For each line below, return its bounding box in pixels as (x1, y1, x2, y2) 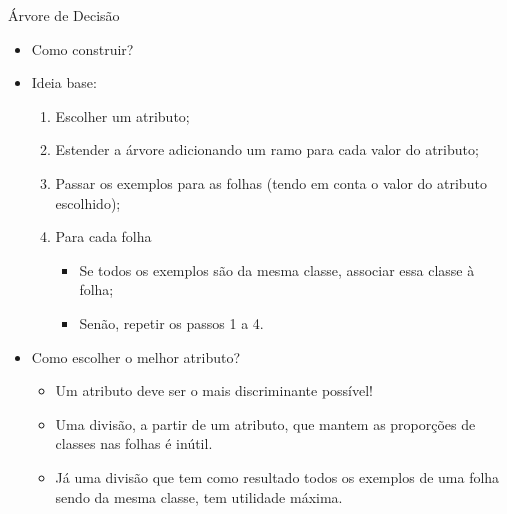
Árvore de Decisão (8, 5, 120, 25)
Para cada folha (55, 226, 152, 247)
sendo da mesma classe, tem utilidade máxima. (55, 486, 343, 507)
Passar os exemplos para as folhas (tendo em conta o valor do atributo (55, 172, 487, 193)
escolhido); (55, 192, 121, 213)
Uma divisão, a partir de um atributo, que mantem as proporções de (55, 413, 476, 434)
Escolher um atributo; (55, 105, 190, 126)
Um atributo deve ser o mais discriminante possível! (55, 380, 374, 401)
